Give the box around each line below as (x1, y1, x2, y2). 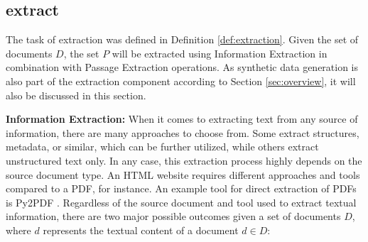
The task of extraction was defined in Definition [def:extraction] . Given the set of (6, 32, 359, 47)
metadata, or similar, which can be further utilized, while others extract (6, 139, 319, 154)
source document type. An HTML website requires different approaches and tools (6, 167, 360, 182)
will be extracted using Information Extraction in (112, 45, 328, 60)
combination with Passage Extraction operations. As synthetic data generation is (6, 60, 359, 75)
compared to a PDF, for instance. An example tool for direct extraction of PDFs (6, 181, 357, 196)
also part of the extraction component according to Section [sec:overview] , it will (6, 73, 356, 88)
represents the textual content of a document (43, 222, 239, 237)
